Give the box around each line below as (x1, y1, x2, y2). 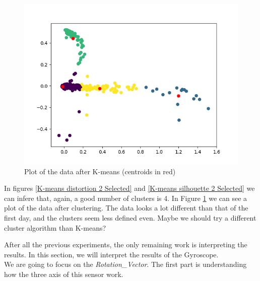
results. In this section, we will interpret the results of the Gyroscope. (4, 249, 219, 259)
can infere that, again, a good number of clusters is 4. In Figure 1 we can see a (4, 192, 247, 203)
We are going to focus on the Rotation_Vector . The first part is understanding (4, 259, 247, 269)
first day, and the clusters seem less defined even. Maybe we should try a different (4, 212, 256, 223)
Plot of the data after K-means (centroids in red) (24, 166, 176, 176)
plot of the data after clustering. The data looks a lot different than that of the (4, 202, 248, 213)
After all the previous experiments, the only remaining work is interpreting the (4, 239, 247, 250)
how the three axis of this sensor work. (4, 268, 123, 279)
